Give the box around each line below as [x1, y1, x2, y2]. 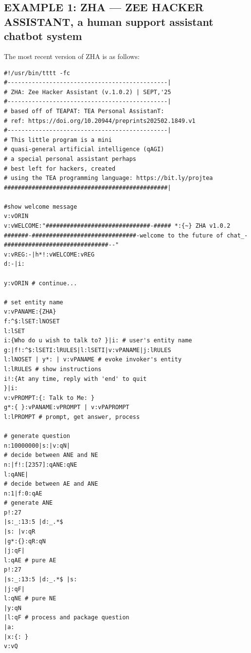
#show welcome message [4, 203, 77, 210]
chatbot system [4, 28, 82, 43]
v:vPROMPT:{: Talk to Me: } [4, 394, 95, 401]
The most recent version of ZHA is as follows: [4, 51, 140, 61]
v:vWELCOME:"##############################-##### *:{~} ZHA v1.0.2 [4, 222, 231, 230]
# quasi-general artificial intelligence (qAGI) [4, 146, 164, 153]
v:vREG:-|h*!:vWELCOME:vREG [4, 251, 95, 258]
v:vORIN [4, 213, 29, 220]
